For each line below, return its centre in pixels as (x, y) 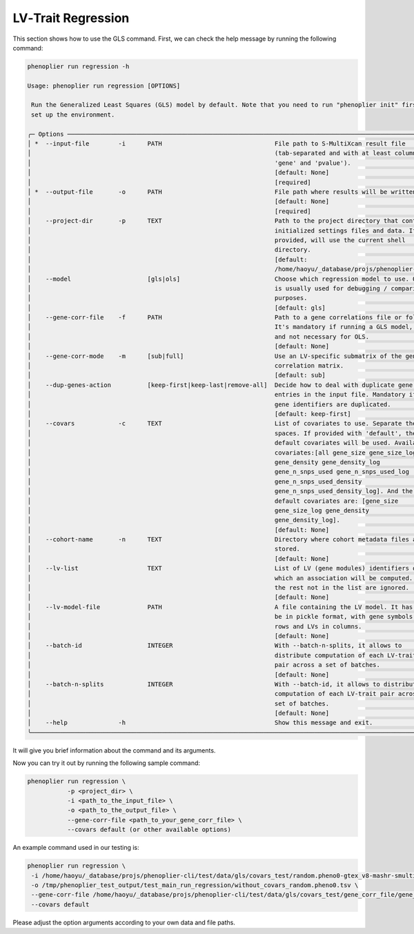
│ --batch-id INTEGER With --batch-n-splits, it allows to (215, 646)
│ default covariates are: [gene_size (213, 501)
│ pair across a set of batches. (204, 665)
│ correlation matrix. (186, 366)
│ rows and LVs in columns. (195, 626)
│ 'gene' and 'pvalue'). (189, 163)
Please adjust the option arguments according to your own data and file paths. (124, 922)
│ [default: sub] (176, 375)
